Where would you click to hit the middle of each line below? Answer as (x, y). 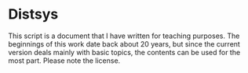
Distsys (33, 14)
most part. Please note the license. (64, 61)
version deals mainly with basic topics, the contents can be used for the (124, 52)
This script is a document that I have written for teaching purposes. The (124, 36)
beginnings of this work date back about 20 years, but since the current (124, 43)
